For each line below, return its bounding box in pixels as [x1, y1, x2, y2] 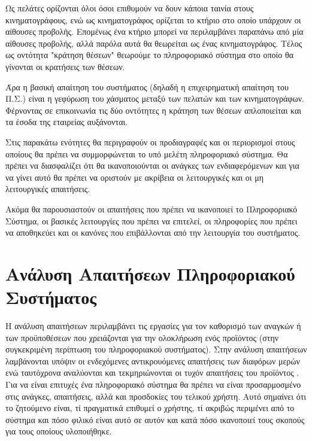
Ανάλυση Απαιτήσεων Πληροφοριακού [5, 261, 295, 285]
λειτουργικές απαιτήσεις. [5, 183, 90, 195]
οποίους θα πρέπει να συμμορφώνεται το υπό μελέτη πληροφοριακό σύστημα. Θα [5, 147, 288, 160]
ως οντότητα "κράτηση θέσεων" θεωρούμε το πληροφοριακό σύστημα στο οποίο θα [5, 48, 294, 61]
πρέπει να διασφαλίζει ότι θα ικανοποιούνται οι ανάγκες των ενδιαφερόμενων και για [5, 159, 299, 172]
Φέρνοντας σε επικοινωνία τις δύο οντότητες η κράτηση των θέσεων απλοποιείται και [5, 104, 302, 116]
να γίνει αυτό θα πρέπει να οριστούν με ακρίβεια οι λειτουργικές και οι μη [5, 171, 264, 183]
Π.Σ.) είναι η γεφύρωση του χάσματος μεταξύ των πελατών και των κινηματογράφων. [5, 92, 304, 105]
